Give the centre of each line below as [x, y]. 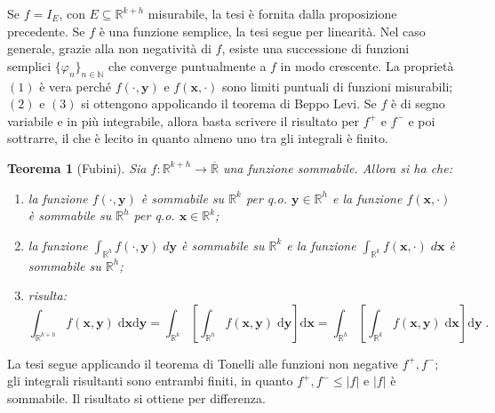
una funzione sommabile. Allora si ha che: [337, 167]
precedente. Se [46, 31]
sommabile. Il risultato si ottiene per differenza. [136, 397]
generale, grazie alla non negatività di [109, 48]
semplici [29, 65]
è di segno [418, 103]
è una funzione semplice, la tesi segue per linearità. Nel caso [262, 31]
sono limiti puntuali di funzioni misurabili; [337, 86]
